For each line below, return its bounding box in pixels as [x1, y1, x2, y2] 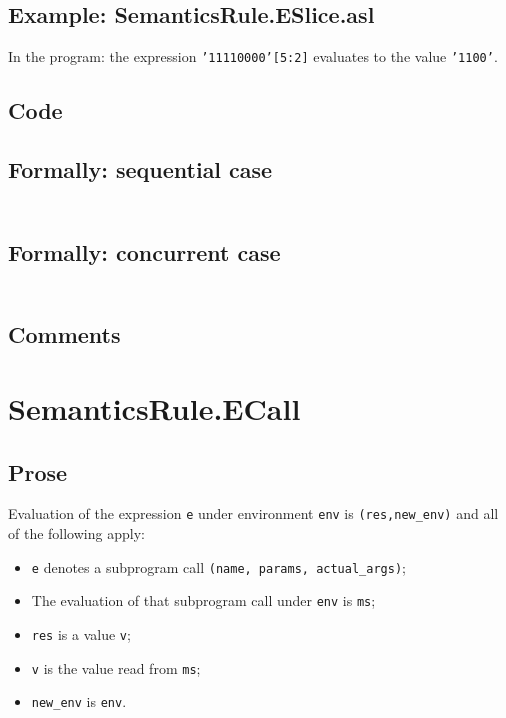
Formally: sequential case [8, 154, 273, 185]
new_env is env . [31, 691, 127, 712]
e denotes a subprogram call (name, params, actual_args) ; [31, 556, 406, 577]
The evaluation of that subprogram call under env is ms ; [31, 590, 376, 611]
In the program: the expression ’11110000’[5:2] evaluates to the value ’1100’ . [8, 46, 498, 67]
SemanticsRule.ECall [8, 388, 301, 429]
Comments [8, 319, 121, 350]
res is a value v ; [31, 624, 131, 644]
